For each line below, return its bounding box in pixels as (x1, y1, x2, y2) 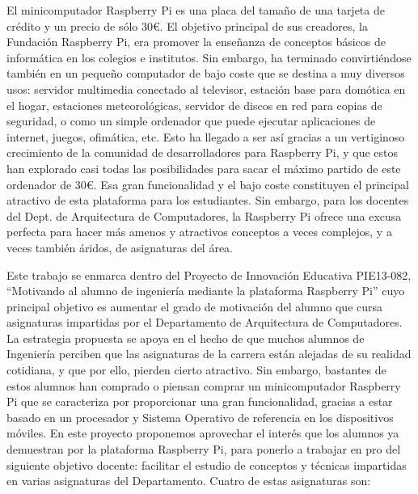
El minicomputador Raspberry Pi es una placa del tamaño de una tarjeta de (6, 2, 385, 18)
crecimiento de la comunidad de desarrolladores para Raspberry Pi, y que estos (6, 144, 399, 161)
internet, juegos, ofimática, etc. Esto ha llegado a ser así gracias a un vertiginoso (6, 128, 405, 145)
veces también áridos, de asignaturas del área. (6, 239, 234, 255)
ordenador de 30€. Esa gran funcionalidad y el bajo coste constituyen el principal (6, 175, 409, 192)
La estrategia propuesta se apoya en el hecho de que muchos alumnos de (6, 329, 365, 346)
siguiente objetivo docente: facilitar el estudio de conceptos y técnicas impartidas (6, 456, 407, 473)
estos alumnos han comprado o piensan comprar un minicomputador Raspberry (6, 377, 401, 394)
